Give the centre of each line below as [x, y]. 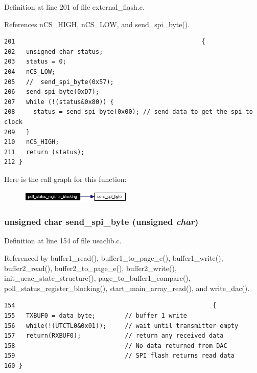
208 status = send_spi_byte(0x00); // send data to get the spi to [128, 112]
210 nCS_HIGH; [32, 142]
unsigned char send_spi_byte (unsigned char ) [101, 222]
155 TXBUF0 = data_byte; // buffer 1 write [96, 315]
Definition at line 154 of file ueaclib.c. [63, 241]
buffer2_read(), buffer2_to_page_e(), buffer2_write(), [90, 268]
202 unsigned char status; [54, 51]
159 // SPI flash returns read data [120, 356]
